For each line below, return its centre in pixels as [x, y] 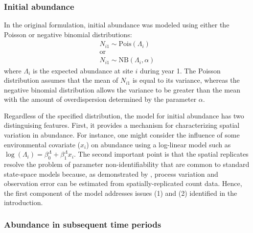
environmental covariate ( [42, 144]
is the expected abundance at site [83, 70]
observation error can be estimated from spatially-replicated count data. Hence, [123, 183]
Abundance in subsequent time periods [83, 224]
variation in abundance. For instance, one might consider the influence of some [122, 135]
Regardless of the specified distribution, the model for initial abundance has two [124, 115]
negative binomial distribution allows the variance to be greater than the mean [122, 89]
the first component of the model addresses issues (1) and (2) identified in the [121, 193]
